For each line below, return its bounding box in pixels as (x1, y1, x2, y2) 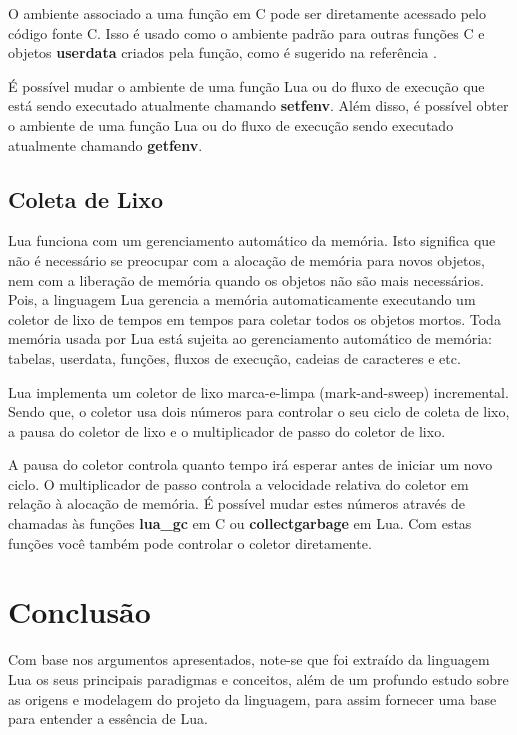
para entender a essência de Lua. (8, 708, 208, 729)
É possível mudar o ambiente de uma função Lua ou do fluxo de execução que (8, 75, 485, 96)
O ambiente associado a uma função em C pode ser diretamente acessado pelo (8, 3, 486, 23)
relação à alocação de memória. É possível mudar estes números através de (8, 493, 465, 514)
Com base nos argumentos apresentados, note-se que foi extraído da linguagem (8, 649, 490, 670)
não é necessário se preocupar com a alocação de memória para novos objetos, (8, 249, 485, 270)
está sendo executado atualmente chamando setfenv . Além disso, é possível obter (8, 95, 509, 116)
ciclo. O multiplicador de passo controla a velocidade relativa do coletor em (8, 473, 469, 494)
